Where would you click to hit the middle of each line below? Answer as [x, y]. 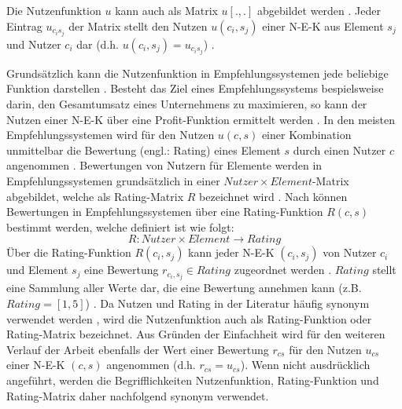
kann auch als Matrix [166, 10]
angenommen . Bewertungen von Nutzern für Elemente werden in [164, 165]
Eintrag [24, 26]
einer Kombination [306, 135]
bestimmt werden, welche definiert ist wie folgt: [120, 226]
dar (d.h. [98, 44]
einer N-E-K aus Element [323, 26]
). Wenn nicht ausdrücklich [305, 365]
